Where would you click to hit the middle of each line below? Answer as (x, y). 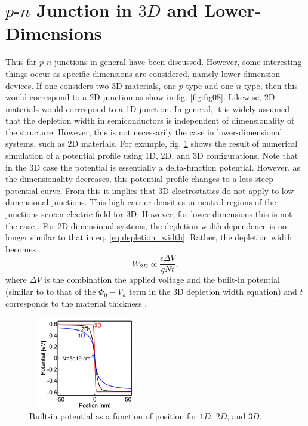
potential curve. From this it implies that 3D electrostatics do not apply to (142, 190)
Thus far (21, 62)
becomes (21, 248)
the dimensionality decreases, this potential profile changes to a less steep (140, 179)
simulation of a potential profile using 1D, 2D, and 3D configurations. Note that (152, 155)
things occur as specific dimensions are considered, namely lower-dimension (143, 73)
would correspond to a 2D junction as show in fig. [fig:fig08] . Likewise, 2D (140, 97)
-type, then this (269, 85)
